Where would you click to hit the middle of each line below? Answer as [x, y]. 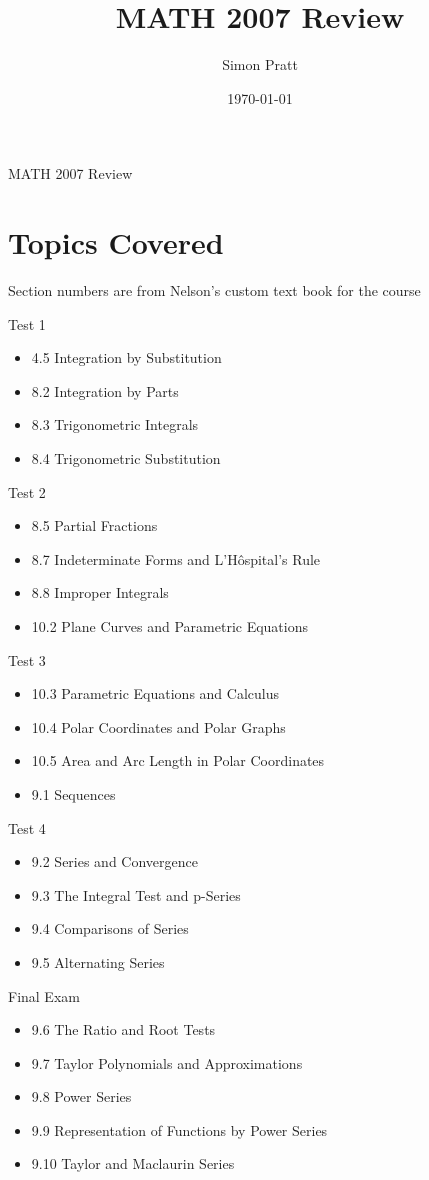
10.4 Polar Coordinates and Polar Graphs [158, 726]
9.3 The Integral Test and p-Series [136, 894]
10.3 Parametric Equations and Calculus [155, 693]
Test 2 [27, 491]
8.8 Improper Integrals [100, 592]
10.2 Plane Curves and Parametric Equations [170, 625]
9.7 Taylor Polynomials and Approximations [167, 1062]
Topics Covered [116, 242]
